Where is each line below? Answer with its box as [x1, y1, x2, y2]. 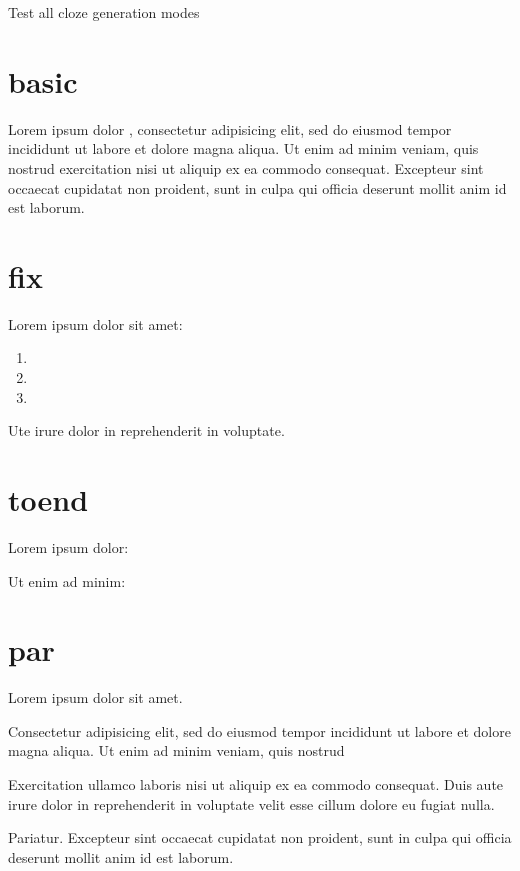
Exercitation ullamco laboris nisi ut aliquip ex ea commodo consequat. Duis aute [8, 774, 504, 794]
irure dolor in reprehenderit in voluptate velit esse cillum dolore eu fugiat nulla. [8, 793, 495, 814]
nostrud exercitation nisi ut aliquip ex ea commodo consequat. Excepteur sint [8, 157, 484, 178]
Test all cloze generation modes [8, 2, 200, 22]
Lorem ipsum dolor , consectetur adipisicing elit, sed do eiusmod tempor [8, 118, 452, 139]
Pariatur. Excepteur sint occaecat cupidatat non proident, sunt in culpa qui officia [8, 827, 512, 848]
